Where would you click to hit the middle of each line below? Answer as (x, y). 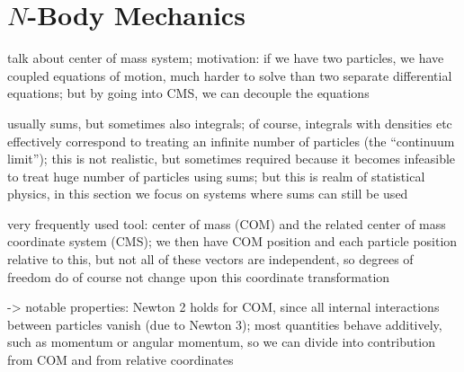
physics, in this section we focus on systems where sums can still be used (208, 194)
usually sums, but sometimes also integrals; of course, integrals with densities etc (230, 123)
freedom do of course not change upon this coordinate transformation (199, 276)
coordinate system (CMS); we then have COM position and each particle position (232, 241)
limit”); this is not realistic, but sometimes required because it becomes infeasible (232, 159)
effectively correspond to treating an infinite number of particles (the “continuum (231, 141)
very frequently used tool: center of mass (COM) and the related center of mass (227, 223)
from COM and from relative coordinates (120, 360)
